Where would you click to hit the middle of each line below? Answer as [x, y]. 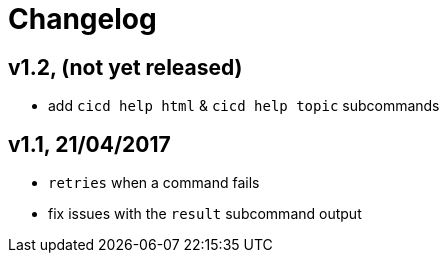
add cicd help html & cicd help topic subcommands [244, 106]
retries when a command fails [154, 183]
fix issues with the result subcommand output [205, 214]
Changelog [82, 19]
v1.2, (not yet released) [125, 67]
